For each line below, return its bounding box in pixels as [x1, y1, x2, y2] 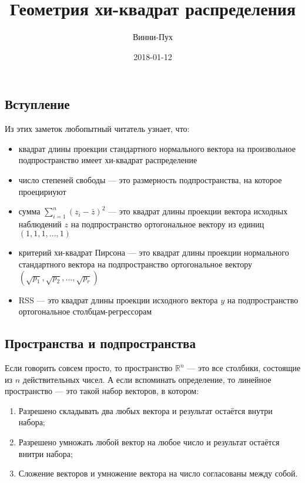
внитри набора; [18, 447, 73, 459]
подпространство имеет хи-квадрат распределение [18, 154, 197, 166]
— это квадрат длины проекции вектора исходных [108, 205, 288, 217]
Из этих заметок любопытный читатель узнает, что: [5, 123, 190, 135]
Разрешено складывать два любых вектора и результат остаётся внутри [18, 404, 273, 416]
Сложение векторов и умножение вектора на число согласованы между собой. [18, 467, 298, 479]
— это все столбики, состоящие [187, 362, 301, 374]
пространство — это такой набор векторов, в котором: [5, 385, 199, 397]
